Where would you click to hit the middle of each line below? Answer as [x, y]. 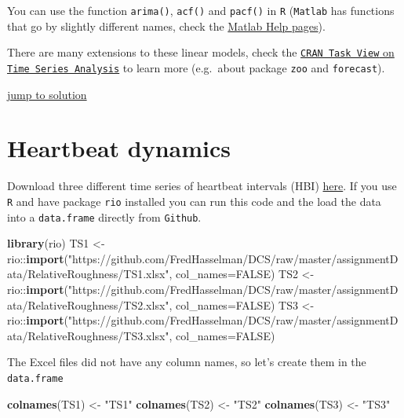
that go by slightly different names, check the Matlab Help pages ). [166, 26]
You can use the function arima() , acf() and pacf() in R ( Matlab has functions [201, 10]
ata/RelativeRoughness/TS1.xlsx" [88, 274]
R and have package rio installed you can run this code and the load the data [194, 201]
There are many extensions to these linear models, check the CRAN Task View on [201, 52]
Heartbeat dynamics [119, 148]
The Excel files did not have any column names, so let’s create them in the [187, 362]
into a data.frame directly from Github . [104, 216]
